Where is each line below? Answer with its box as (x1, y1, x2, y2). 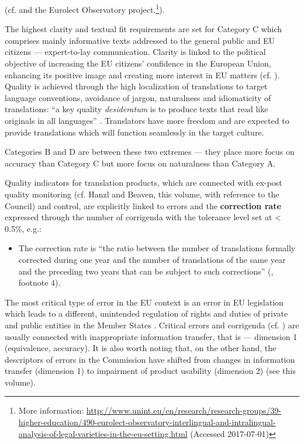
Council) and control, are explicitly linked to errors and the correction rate (5, 199, 281, 211)
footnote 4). (18, 276, 61, 289)
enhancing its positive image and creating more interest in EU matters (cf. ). (5, 68, 280, 81)
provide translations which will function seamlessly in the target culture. (5, 126, 264, 138)
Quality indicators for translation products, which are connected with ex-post (5, 176, 282, 189)
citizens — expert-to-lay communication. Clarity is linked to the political (5, 46, 266, 58)
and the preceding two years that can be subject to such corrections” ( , (18, 265, 274, 277)
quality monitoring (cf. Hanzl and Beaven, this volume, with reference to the (5, 188, 279, 200)
